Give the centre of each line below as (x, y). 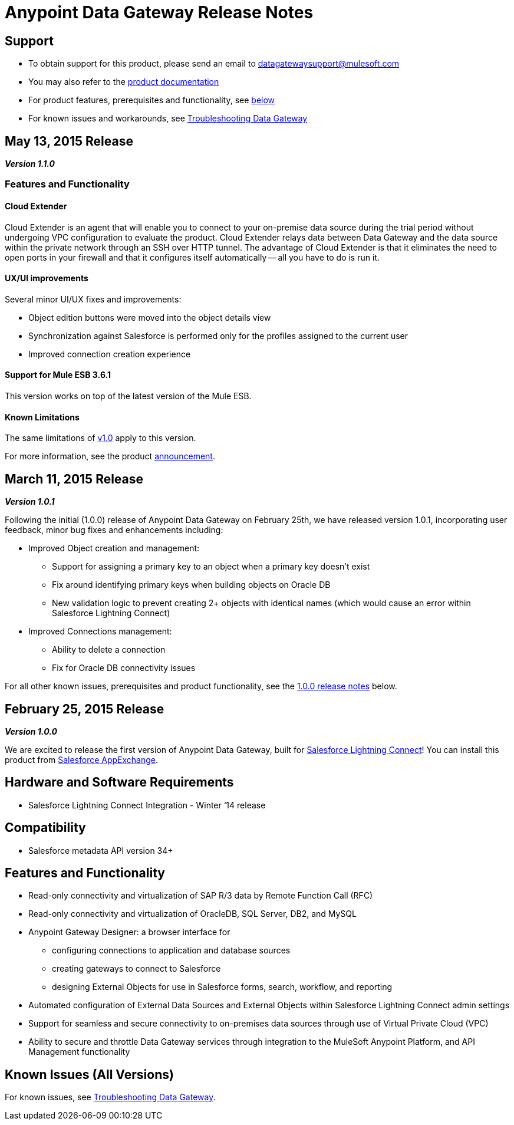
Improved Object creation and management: (114, 548)
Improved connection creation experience (110, 354)
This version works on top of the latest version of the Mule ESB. (128, 396)
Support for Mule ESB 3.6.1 (58, 375)
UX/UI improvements (47, 278)
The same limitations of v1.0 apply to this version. (101, 438)
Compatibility (45, 828)
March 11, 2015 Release (74, 479)
